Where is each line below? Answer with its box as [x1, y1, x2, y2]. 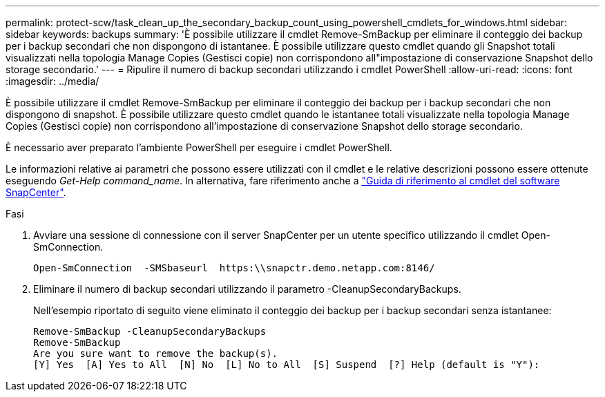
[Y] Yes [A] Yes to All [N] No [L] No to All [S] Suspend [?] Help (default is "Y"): [33, 359, 540, 370]
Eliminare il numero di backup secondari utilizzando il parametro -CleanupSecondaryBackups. [33, 283, 461, 295]
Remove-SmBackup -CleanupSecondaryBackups [33, 326, 267, 337]
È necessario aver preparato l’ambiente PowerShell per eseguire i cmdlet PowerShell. [6, 142, 392, 153]
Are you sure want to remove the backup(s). [33, 348, 278, 359]
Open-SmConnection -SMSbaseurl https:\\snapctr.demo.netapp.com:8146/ [33, 262, 435, 273]
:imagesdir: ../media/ [6, 75, 99, 87]
